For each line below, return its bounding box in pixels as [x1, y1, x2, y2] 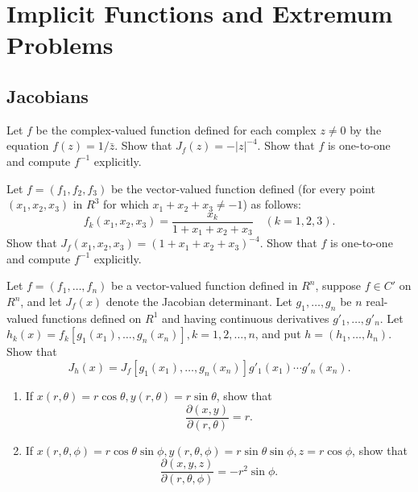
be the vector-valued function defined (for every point [110, 180, 375, 196]
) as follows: [242, 196, 301, 213]
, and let [20, 293, 62, 310]
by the [350, 121, 382, 138]
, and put [255, 325, 301, 342]
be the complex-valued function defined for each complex [35, 121, 317, 138]
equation [6, 137, 49, 154]
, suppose [315, 277, 362, 294]
